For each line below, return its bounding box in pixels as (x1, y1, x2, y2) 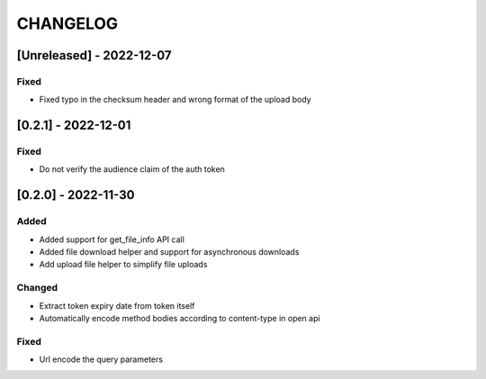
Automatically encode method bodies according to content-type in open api (39, 312, 320, 323)
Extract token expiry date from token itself (39, 300, 195, 311)
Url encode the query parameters (39, 354, 164, 365)
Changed (16, 282, 58, 294)
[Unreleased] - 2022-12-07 (16, 48, 172, 63)
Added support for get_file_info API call (39, 234, 184, 245)
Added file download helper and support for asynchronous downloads (39, 247, 300, 257)
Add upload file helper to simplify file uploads (39, 259, 208, 270)
